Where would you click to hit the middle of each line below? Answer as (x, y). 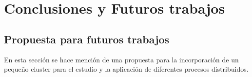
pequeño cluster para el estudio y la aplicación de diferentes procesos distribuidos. (126, 69)
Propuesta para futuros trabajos (87, 39)
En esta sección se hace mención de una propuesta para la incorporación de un (121, 59)
